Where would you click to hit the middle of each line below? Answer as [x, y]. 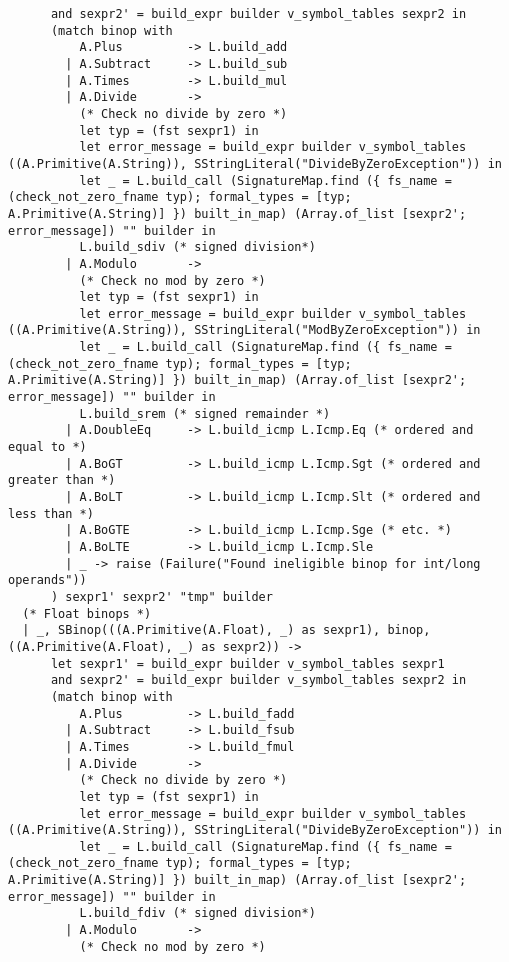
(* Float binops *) [87, 613]
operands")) [47, 580]
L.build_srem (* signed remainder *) [205, 413]
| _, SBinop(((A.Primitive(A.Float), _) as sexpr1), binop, [226, 630]
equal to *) [47, 447]
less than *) [51, 513]
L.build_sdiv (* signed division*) [197, 247]
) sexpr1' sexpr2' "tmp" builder [161, 596]
